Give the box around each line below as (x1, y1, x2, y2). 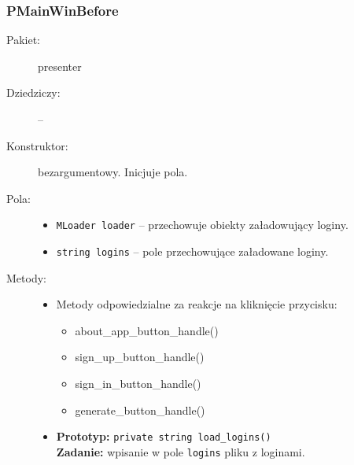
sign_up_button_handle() (75, 349, 205, 365)
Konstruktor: (6, 137, 68, 153)
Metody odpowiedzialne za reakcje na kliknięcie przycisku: (56, 296, 337, 312)
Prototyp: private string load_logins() (56, 428, 271, 445)
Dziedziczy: (6, 84, 61, 101)
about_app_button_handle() (75, 322, 219, 338)
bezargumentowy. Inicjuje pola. (38, 164, 188, 180)
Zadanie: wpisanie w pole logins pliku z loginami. (56, 443, 305, 459)
